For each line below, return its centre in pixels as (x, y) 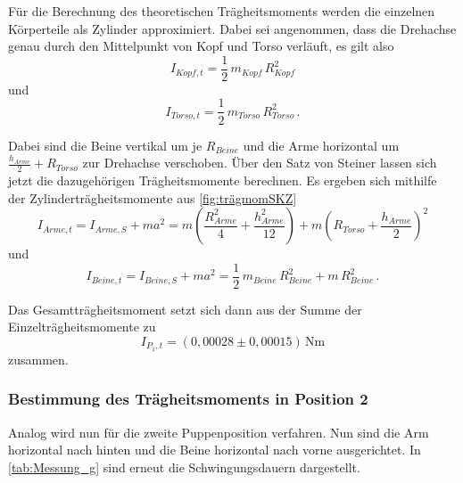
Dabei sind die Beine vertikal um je (105, 145)
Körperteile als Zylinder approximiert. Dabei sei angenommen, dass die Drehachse (232, 28)
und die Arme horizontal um (321, 145)
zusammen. (38, 359)
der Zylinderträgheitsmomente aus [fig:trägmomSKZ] (153, 197)
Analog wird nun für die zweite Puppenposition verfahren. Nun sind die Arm (219, 432)
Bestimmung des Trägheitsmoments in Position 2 (188, 399)
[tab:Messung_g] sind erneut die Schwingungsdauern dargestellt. (184, 467)
